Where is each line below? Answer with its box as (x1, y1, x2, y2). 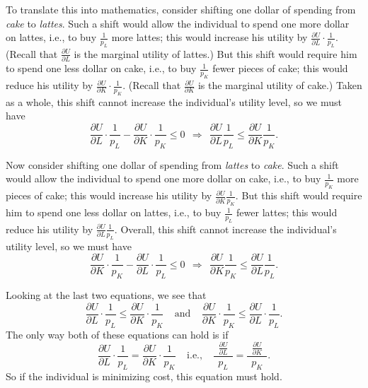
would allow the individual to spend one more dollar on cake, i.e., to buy (6, 171, 321, 186)
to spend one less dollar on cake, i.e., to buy (6, 61, 197, 76)
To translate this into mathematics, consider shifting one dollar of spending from (6, 2, 356, 16)
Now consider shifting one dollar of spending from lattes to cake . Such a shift (6, 157, 339, 172)
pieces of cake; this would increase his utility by (6, 188, 212, 203)
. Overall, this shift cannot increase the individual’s (114, 221, 337, 236)
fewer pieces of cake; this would (212, 61, 348, 76)
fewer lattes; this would (236, 205, 338, 220)
